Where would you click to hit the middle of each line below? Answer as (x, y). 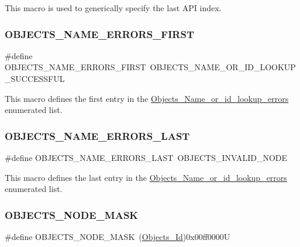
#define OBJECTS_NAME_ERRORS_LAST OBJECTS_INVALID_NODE (146, 157)
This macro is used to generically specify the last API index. (113, 8)
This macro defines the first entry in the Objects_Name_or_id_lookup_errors (147, 98)
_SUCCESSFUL (35, 78)
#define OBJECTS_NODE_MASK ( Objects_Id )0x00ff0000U (118, 236)
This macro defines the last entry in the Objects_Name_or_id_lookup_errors (146, 177)
